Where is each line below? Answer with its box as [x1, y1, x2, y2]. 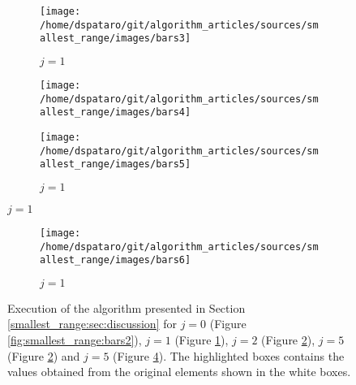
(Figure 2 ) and [7, 347, 80, 364]
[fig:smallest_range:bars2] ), [7, 331, 142, 348]
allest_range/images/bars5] [40, 158, 191, 171]
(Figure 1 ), [174, 331, 229, 348]
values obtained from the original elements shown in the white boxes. [7, 363, 351, 380]
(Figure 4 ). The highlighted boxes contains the [113, 347, 345, 364]
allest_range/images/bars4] [40, 106, 191, 119]
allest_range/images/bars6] [40, 254, 191, 266]
